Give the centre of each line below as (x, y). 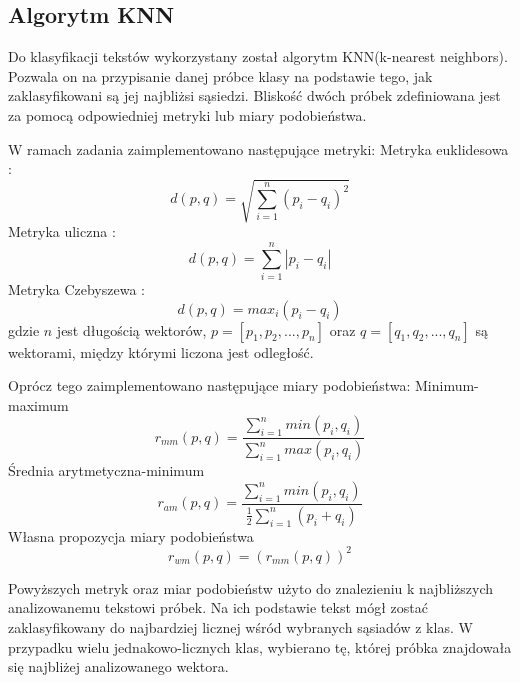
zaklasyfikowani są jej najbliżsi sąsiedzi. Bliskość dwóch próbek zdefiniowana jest (254, 95)
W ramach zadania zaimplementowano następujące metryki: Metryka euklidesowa (258, 148)
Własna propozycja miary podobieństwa (131, 535)
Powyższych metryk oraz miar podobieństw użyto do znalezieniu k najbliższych (251, 587)
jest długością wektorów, (131, 329)
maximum (38, 404)
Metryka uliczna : (62, 231)
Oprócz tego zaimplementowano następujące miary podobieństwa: (209, 385)
